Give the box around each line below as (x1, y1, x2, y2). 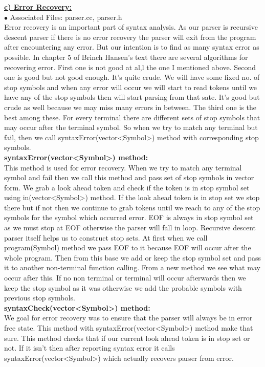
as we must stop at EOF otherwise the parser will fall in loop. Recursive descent (4, 222, 256, 233)
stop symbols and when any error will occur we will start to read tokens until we (4, 81, 257, 92)
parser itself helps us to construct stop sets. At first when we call (4, 232, 208, 243)
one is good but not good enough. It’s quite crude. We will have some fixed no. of (4, 72, 260, 82)
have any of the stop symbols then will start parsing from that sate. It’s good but (4, 92, 260, 102)
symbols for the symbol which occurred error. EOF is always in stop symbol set (4, 212, 254, 223)
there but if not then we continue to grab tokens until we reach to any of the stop (4, 202, 260, 212)
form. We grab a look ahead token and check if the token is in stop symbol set (4, 182, 250, 192)
